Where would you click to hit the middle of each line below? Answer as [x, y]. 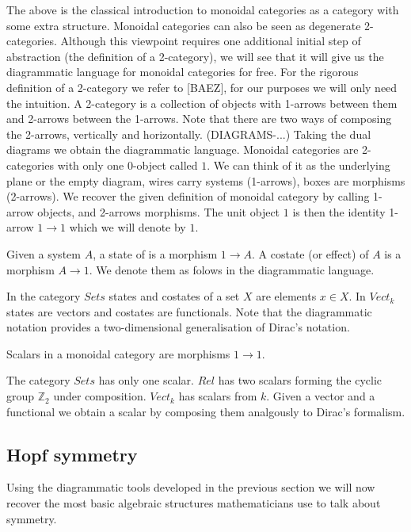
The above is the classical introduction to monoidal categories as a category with [203, 10]
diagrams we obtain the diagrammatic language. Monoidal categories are [183, 149]
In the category [44, 296]
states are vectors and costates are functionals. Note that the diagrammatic [189, 311]
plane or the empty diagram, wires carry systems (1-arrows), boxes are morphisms [206, 180]
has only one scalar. [146, 380]
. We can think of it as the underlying [299, 165]
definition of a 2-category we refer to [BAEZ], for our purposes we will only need [202, 87]
